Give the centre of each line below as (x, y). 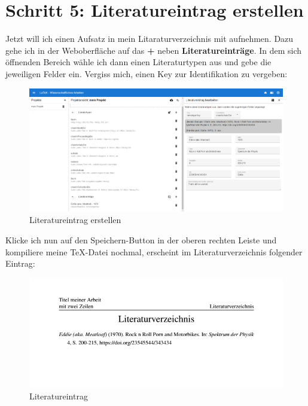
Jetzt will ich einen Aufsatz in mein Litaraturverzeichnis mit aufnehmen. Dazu (150, 39)
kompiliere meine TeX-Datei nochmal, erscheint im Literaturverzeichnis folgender (154, 251)
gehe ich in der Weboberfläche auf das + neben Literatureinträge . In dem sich (154, 50)
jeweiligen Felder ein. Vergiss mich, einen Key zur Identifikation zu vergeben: (147, 73)
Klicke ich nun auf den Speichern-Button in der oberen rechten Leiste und (141, 240)
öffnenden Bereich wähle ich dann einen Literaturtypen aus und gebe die (138, 62)
